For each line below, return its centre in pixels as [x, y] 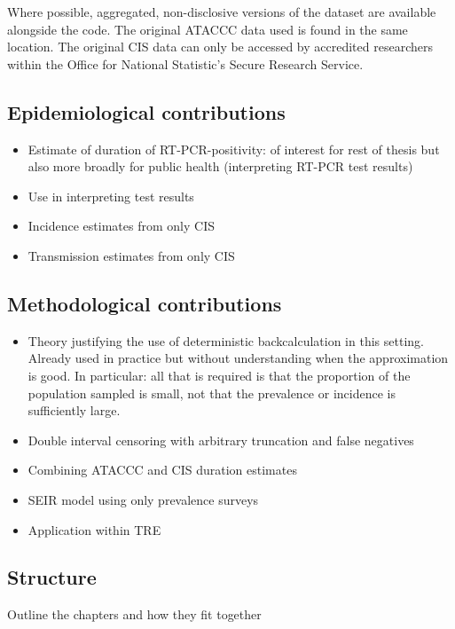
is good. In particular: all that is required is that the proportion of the [219, 375]
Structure [52, 577]
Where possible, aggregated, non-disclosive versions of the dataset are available [222, 12]
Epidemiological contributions [146, 111]
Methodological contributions [145, 303]
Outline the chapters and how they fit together [134, 614]
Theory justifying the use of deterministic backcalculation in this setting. [226, 340]
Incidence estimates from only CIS [121, 226]
